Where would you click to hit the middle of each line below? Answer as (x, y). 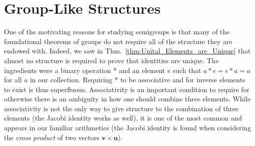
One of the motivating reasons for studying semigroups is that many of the (117, 32)
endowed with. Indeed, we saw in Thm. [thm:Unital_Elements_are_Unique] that (127, 51)
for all (13, 80)
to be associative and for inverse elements (183, 80)
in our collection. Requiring (71, 80)
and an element (142, 70)
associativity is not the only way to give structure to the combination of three (121, 108)
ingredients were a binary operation (58, 70)
